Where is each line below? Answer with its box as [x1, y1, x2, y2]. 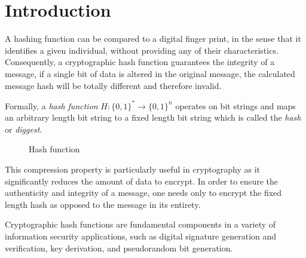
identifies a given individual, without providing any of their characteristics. [5, 44, 279, 56]
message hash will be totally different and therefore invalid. [5, 79, 222, 91]
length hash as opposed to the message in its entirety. [5, 198, 201, 210]
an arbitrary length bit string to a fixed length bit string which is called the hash [5, 111, 301, 124]
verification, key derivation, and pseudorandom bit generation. [5, 241, 233, 254]
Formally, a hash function [5, 99, 98, 112]
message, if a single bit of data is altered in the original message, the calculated [5, 67, 295, 79]
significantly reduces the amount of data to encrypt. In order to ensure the [5, 174, 278, 187]
